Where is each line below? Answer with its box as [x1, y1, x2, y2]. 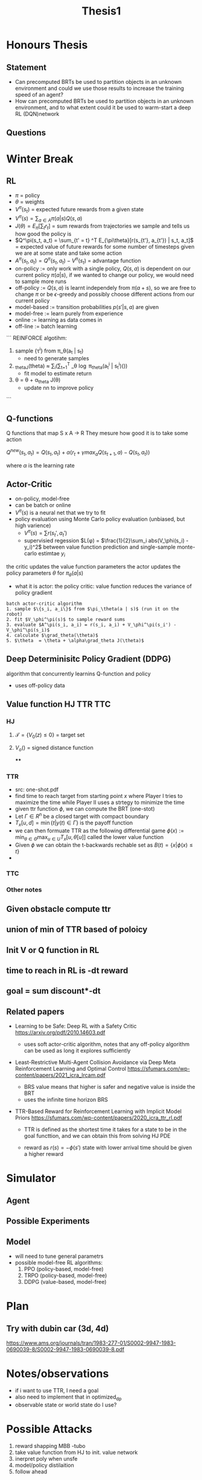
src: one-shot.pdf [14, 786, 59, 793]
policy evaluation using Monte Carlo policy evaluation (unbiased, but [14, 515, 185, 523]
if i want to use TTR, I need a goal [14, 1387, 99, 1394]
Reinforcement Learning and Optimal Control [14, 1065, 127, 1073]
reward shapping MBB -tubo [14, 1442, 86, 1449]
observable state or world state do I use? [14, 1401, 117, 1408]
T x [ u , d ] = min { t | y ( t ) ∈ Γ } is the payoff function [14, 819, 133, 828]
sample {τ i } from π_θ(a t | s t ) [14, 346, 84, 356]
